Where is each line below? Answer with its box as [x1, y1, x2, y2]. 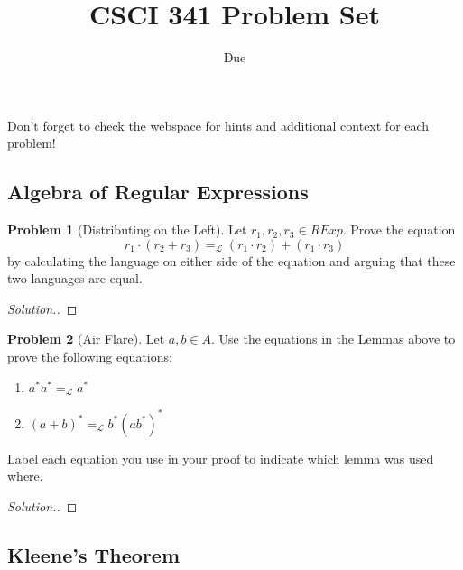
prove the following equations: [7, 347, 172, 366]
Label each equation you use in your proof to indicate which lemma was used [7, 448, 434, 467]
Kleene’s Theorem [7, 540, 181, 568]
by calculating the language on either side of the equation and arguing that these [7, 251, 456, 270]
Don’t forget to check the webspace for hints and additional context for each [7, 115, 430, 134]
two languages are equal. [7, 269, 143, 288]
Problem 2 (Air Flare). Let [7, 329, 165, 348]
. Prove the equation [342, 220, 456, 239]
